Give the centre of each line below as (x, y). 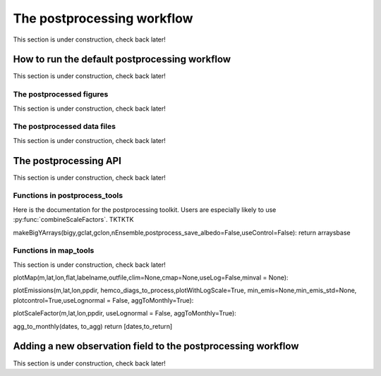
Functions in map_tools (54, 251)
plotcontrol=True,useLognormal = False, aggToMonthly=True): (103, 300)
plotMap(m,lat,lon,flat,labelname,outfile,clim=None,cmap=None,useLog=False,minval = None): (151, 277)
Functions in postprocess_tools (68, 196)
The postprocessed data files (65, 127)
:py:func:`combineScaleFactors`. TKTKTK (73, 220)
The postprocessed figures (61, 94)
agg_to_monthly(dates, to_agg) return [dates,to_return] (93, 326)
